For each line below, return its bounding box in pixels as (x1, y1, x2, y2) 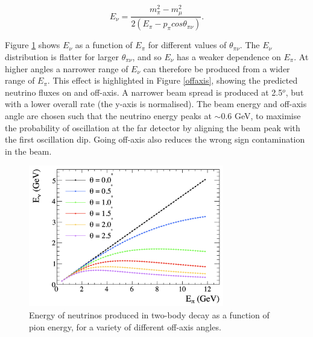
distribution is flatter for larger (5, 51, 119, 63)
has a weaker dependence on (177, 51, 281, 63)
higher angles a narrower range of (5, 62, 128, 75)
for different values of (148, 39, 227, 51)
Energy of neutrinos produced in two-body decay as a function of (29, 309, 270, 321)
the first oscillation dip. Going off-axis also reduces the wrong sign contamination (5, 133, 305, 146)
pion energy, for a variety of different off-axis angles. (29, 320, 221, 333)
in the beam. (5, 144, 52, 157)
